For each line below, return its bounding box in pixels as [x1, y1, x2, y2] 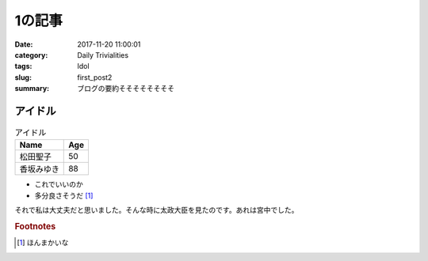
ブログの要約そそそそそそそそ [77, 84, 174, 93]
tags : [14, 62, 32, 71]
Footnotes [14, 221, 56, 232]
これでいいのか [34, 180, 83, 189]
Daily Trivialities [77, 50, 129, 59]
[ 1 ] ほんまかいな [17, 238, 69, 248]
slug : [14, 72, 32, 82]
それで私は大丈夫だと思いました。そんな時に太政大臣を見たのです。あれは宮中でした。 [14, 206, 299, 215]
